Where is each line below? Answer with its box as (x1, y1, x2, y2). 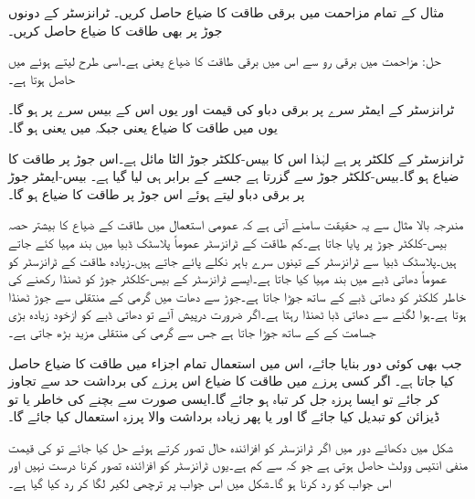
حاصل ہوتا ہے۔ (8, 69, 75, 88)
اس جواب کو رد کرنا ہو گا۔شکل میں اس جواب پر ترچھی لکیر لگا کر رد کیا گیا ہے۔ (8, 473, 392, 493)
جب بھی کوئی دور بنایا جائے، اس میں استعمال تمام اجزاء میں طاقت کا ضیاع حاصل (8, 353, 462, 372)
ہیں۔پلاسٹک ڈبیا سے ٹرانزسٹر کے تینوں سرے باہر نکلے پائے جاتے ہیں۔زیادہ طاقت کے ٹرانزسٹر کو (8, 250, 457, 270)
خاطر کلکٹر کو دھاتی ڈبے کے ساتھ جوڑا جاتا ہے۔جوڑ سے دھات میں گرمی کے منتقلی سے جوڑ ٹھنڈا (8, 286, 467, 305)
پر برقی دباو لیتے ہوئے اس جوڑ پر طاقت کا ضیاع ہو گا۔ (8, 184, 305, 203)
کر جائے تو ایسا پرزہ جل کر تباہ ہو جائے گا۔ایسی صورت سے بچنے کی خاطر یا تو (8, 388, 439, 408)
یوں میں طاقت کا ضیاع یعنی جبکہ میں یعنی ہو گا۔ (8, 117, 278, 136)
